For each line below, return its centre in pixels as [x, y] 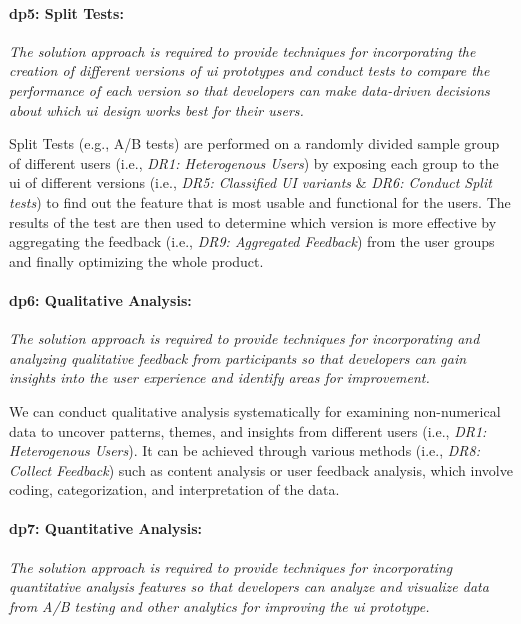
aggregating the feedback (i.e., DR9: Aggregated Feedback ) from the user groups [252, 241]
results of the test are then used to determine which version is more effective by [253, 221]
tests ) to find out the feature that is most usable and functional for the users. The [260, 201]
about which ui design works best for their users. [156, 109]
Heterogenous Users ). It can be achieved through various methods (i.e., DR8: [244, 450]
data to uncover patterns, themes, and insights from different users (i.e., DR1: [248, 430]
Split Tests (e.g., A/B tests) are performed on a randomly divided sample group [254, 143]
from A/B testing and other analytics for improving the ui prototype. [219, 605]
